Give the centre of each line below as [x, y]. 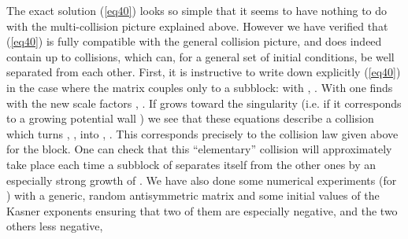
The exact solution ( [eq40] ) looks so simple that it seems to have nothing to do [197, 10]
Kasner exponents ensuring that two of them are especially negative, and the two [202, 210]
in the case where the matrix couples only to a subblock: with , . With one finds [200, 87]
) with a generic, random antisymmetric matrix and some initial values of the [193, 195]
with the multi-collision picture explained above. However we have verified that [197, 26]
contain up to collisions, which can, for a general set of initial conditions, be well [200, 56]
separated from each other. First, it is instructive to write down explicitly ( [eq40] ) [204, 72]
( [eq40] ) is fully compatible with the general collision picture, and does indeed [194, 41]
